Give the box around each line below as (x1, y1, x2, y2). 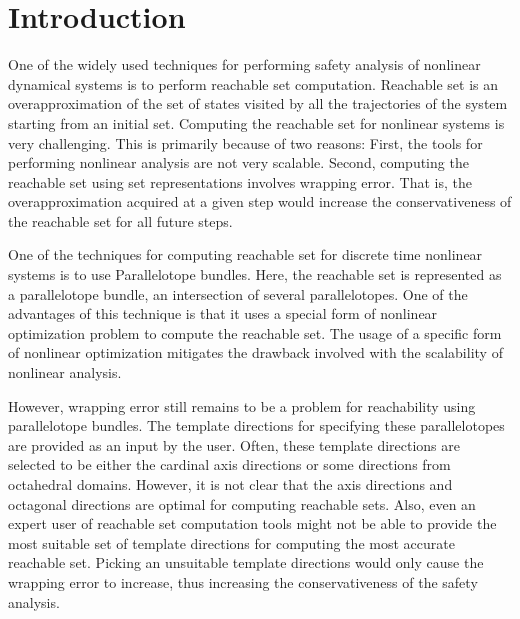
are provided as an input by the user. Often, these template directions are (8, 434, 461, 455)
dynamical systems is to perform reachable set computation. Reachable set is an (8, 73, 499, 94)
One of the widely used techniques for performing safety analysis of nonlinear (8, 54, 481, 75)
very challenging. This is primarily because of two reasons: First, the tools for (8, 132, 483, 153)
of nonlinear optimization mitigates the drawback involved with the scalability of (8, 342, 503, 363)
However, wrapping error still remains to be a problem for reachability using (8, 395, 476, 416)
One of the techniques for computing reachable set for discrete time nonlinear (8, 244, 483, 265)
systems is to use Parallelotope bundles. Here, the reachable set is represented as (8, 264, 502, 285)
